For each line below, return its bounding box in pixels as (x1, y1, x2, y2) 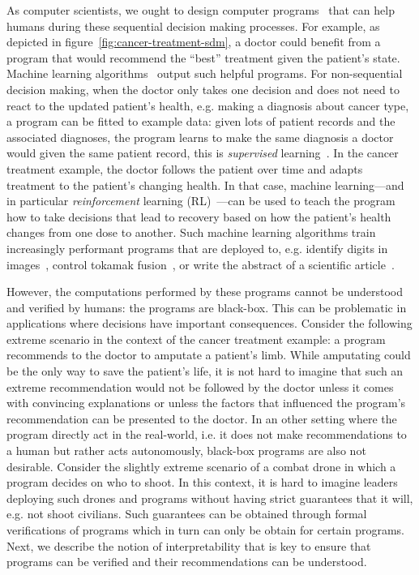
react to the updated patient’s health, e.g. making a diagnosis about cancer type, (6, 97, 409, 114)
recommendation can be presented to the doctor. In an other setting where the (6, 410, 397, 427)
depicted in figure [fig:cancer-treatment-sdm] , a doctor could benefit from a (6, 33, 381, 50)
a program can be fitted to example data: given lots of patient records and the (6, 113, 395, 130)
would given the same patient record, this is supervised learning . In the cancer (6, 144, 399, 161)
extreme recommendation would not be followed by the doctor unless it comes (6, 378, 394, 395)
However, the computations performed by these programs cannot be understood (6, 283, 403, 300)
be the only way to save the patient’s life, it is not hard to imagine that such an (6, 363, 404, 380)
